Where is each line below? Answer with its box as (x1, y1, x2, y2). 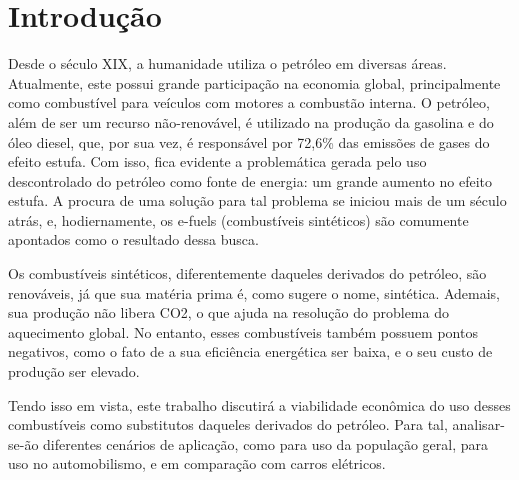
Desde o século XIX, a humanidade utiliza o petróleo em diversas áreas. (8, 53, 447, 74)
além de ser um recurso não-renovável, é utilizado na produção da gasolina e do (8, 111, 494, 132)
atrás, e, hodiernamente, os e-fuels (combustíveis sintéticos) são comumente (8, 209, 469, 230)
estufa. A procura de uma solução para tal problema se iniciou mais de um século (8, 190, 507, 211)
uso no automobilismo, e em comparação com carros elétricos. (8, 453, 386, 474)
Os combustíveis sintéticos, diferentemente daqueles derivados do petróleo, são (8, 263, 487, 284)
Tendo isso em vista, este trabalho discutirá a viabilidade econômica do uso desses (8, 394, 511, 415)
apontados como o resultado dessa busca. (8, 229, 259, 250)
